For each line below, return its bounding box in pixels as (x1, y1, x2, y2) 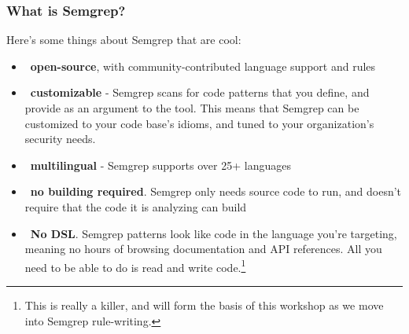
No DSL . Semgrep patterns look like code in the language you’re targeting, (30, 225, 397, 241)
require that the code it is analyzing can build (24, 198, 247, 215)
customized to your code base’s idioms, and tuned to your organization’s (24, 115, 374, 131)
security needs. (24, 130, 96, 147)
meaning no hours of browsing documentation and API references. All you (24, 240, 382, 257)
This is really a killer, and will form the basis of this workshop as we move (24, 297, 384, 313)
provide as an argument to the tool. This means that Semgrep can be (24, 100, 359, 116)
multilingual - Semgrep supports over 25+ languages (30, 156, 291, 173)
